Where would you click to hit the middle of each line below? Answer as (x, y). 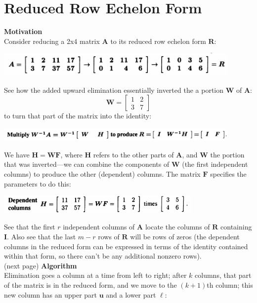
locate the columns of (177, 227)
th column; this (230, 284)
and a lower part (131, 294)
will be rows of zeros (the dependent (185, 236)
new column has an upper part (51, 294)
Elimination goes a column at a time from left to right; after (95, 275)
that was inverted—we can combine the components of (87, 164)
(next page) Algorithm (41, 265)
